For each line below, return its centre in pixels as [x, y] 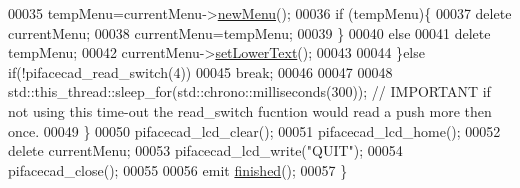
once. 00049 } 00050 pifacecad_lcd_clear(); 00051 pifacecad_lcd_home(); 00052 [254, 130]
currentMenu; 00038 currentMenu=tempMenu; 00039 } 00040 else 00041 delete [249, 32]
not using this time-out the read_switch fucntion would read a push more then [250, 110]
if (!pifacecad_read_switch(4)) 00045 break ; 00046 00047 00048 [200, 71]
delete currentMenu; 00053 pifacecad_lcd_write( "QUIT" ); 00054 [205, 150]
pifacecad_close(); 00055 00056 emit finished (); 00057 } [178, 169]
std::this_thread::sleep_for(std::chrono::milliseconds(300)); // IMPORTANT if [249, 91]
